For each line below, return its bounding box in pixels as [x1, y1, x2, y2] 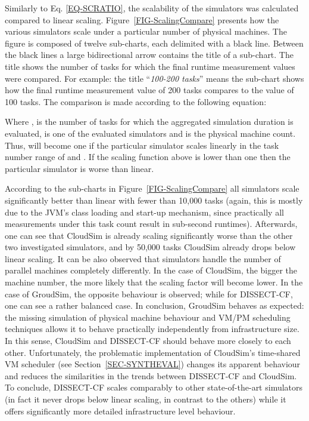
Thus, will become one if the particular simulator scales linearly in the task [5, 139, 279, 151]
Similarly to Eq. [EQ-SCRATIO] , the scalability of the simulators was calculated [5, 2, 299, 14]
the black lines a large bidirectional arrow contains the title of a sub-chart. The [5, 48, 294, 61]
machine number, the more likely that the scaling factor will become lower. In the [5, 276, 303, 288]
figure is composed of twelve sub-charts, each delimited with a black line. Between [5, 36, 304, 49]
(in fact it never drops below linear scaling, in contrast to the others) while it [5, 393, 286, 405]
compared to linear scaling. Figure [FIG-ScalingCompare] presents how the [5, 13, 279, 26]
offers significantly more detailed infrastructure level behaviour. [5, 404, 236, 417]
